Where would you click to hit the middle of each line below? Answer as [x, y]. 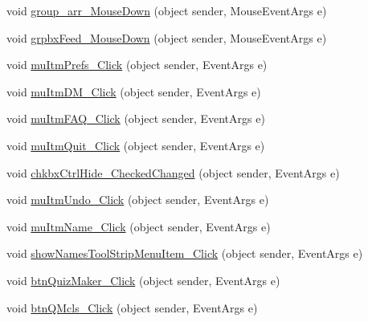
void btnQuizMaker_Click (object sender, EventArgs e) [143, 280]
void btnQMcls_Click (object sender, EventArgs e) [132, 307]
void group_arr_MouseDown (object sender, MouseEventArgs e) [167, 10]
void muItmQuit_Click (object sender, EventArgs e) [136, 145]
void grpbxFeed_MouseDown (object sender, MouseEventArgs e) [167, 37]
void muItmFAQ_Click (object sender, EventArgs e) [136, 118]
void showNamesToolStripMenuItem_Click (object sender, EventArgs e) [185, 253]
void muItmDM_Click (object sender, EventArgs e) [134, 91]
